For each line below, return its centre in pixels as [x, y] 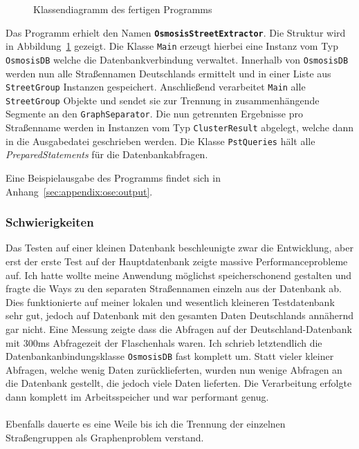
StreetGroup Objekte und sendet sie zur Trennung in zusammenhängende [163, 100]
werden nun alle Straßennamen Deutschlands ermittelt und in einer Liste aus [168, 73]
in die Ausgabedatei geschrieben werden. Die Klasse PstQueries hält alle [160, 141]
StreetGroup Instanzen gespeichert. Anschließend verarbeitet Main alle [156, 87]
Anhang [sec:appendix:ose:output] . [79, 191]
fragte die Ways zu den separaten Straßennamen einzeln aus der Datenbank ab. [174, 288]
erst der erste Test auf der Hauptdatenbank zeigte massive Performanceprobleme [177, 261]
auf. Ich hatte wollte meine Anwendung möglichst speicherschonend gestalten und [179, 275]
